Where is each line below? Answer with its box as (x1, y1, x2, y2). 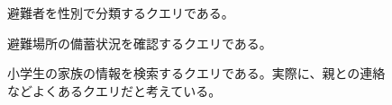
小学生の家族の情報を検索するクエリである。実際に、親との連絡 (7, 64, 386, 83)
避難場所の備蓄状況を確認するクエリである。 (7, 33, 272, 52)
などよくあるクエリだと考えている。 (7, 81, 222, 100)
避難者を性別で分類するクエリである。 (7, 4, 234, 22)
